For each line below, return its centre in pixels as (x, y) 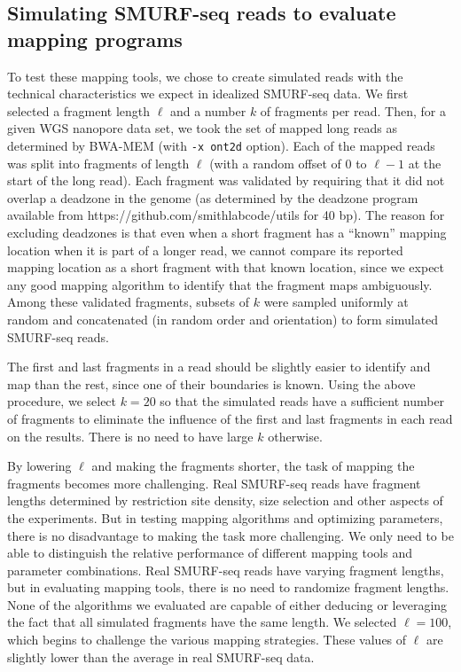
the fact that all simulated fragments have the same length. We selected (202, 622)
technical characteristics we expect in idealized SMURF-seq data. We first (208, 94)
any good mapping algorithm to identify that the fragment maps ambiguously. (220, 284)
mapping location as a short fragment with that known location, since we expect (226, 267)
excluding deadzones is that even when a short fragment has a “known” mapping (227, 232)
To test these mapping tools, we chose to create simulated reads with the (205, 76)
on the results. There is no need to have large (130, 436)
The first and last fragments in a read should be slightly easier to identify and (219, 367)
